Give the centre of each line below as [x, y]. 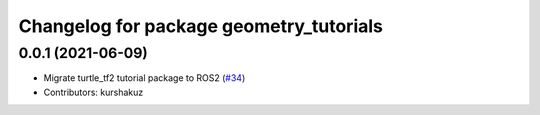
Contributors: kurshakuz [93, 92]
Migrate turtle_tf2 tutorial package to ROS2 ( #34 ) [144, 78]
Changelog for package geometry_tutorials [201, 26]
